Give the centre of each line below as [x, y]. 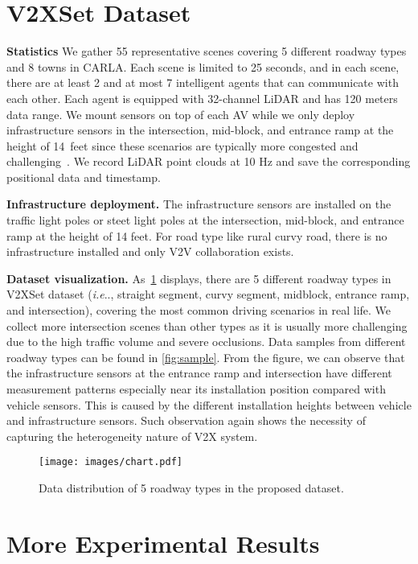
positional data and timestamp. [84, 177]
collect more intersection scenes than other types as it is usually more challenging [207, 325]
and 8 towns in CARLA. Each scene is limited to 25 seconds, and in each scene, [203, 66]
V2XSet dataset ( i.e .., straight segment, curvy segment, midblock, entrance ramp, [208, 294]
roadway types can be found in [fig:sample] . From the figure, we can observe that [206, 357]
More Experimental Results [163, 543]
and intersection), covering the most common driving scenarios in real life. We [199, 310]
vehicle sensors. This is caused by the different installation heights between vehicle [209, 404]
